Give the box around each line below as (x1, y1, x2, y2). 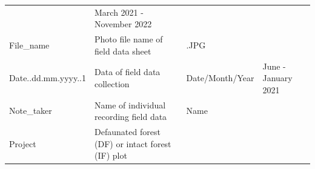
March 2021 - (94, 5, 144, 18)
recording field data (94, 110, 167, 123)
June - (262, 59, 286, 72)
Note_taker (9, 104, 52, 117)
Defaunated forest (94, 125, 161, 138)
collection (94, 78, 130, 90)
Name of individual (94, 98, 166, 111)
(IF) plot (94, 149, 127, 162)
